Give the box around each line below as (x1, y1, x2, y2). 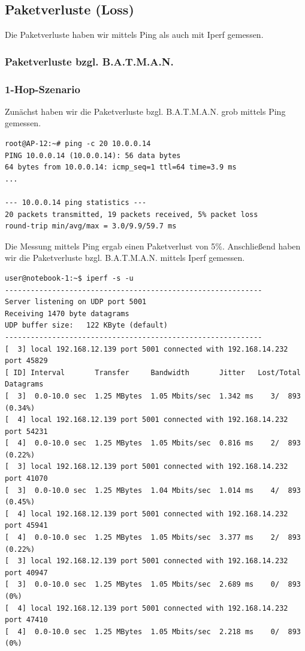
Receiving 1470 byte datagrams (5, 309, 129, 318)
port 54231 (5, 427, 48, 436)
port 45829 (5, 356, 48, 365)
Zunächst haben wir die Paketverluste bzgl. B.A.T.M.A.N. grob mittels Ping (5, 105, 286, 117)
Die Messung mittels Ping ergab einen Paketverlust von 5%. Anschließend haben (5, 239, 301, 252)
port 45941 (5, 521, 48, 530)
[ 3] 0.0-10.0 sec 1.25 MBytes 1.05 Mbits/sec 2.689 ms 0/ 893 (5, 580, 301, 589)
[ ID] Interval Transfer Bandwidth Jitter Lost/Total (5, 368, 301, 377)
